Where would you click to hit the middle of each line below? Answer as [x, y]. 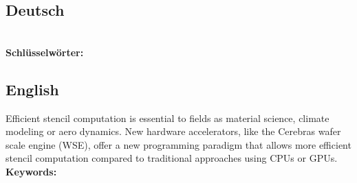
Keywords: [31, 171]
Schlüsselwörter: [45, 52]
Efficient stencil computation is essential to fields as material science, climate [167, 118]
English [32, 89]
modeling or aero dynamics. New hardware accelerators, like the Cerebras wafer [173, 131]
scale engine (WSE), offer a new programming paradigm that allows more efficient [178, 144]
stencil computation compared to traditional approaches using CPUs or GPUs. [172, 158]
